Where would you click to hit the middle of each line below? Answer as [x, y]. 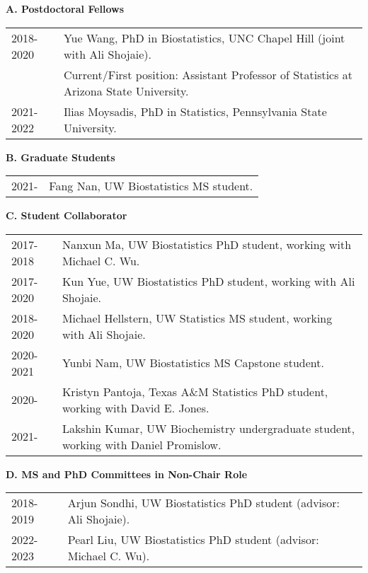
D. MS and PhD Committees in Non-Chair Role [127, 474]
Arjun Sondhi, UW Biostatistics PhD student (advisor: [204, 503]
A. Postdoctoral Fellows [65, 8]
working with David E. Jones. [136, 407]
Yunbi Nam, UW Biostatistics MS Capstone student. [193, 363]
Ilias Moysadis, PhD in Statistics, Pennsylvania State [195, 111]
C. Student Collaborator [67, 215]
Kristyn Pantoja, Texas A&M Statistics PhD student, [195, 391]
